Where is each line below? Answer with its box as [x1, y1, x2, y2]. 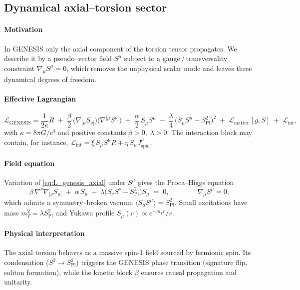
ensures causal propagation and [141, 266, 237, 277]
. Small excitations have [175, 196, 248, 207]
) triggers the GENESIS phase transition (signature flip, [76, 257, 248, 267]
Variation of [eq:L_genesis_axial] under [4, 176, 126, 187]
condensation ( [4, 257, 49, 267]
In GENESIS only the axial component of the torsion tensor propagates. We [4, 43, 237, 53]
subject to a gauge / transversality [124, 53, 228, 63]
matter [234, 120, 249, 125]
